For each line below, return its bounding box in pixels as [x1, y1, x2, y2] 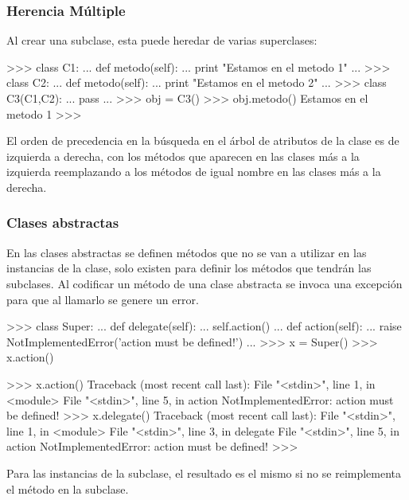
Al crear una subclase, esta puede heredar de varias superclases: [6, 32, 317, 49]
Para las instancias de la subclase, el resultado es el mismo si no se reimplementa [6, 464, 402, 481]
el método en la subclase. [6, 480, 129, 497]
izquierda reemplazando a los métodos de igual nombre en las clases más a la [6, 163, 381, 180]
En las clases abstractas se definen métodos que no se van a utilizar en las [6, 244, 367, 260]
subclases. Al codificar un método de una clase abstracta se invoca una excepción [6, 275, 403, 291]
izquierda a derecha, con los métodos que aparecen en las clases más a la [6, 147, 360, 164]
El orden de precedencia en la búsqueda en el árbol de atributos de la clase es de [6, 132, 399, 149]
